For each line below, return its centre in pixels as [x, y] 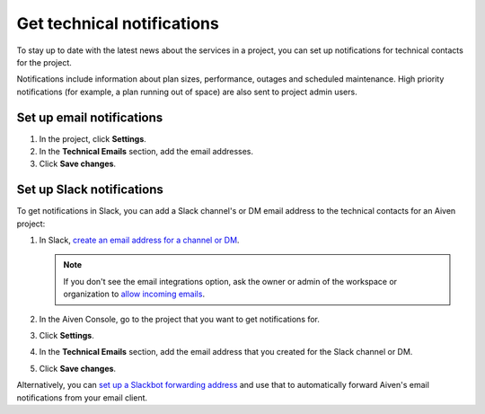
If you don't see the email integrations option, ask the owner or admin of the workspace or [230, 281]
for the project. [44, 62]
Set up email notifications [90, 117]
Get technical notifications [118, 23]
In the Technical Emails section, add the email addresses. [146, 152]
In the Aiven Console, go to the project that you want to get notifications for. [180, 319]
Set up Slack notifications [90, 190]
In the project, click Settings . [93, 138]
